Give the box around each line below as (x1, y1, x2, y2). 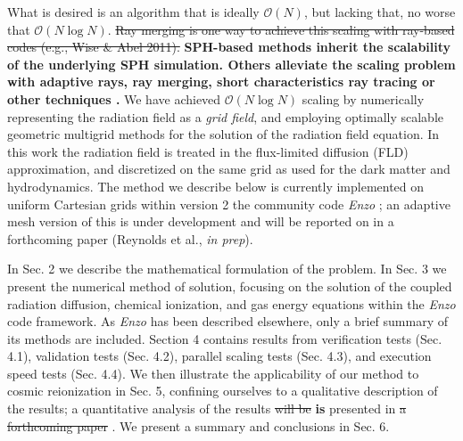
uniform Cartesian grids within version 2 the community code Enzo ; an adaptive (7, 194, 451, 213)
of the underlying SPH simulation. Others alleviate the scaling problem (7, 54, 456, 73)
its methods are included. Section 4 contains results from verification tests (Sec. (7, 329, 442, 347)
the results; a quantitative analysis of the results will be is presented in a (7, 399, 407, 418)
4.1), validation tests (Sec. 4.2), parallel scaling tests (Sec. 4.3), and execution (7, 347, 432, 365)
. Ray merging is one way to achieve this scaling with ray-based (107, 20, 455, 38)
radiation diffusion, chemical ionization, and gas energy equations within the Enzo (7, 294, 456, 313)
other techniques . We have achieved (7, 89, 221, 108)
